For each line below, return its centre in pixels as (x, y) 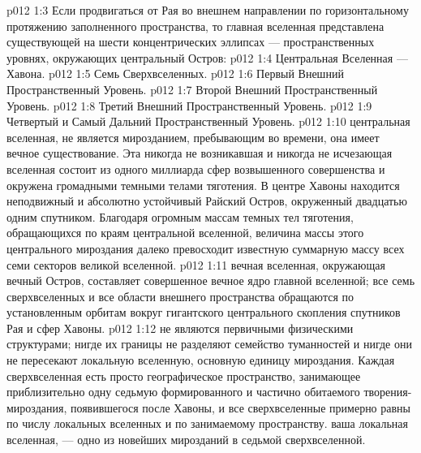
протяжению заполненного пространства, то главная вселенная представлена (195, 26)
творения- (388, 392)
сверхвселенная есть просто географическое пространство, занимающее (184, 375)
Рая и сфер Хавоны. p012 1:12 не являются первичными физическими (180, 328)
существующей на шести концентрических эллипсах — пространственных (191, 42)
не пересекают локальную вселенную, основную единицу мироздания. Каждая (201, 360)
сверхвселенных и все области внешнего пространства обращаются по (180, 296)
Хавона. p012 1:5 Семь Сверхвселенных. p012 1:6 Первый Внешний (175, 73)
